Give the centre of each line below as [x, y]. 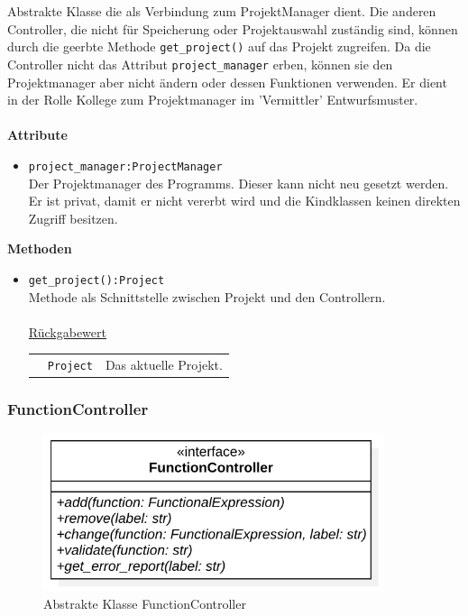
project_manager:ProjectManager [125, 166]
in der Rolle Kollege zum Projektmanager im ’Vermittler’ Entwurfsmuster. [213, 100]
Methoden [40, 248]
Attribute [37, 135]
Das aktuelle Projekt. [164, 365]
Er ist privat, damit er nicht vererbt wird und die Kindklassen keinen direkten [244, 201]
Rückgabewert [67, 331]
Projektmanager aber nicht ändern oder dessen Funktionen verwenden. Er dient [227, 82]
